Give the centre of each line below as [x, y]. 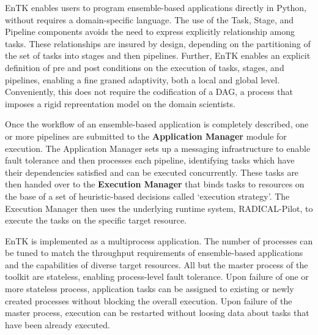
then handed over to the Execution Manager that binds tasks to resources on [155, 184]
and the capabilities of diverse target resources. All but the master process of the [157, 264]
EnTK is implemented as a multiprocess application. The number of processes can [159, 240]
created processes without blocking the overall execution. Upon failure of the [149, 300]
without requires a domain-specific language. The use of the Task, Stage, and [150, 19]
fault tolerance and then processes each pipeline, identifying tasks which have [150, 160]
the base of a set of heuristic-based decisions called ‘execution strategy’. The [147, 196]
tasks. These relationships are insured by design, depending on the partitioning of [158, 43]
